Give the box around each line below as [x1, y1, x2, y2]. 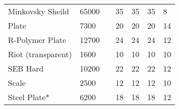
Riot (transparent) [8, 48, 72, 60]
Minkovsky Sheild [8, 5, 69, 17]
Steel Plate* [8, 91, 50, 103]
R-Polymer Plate [8, 34, 66, 45]
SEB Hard [8, 63, 44, 74]
